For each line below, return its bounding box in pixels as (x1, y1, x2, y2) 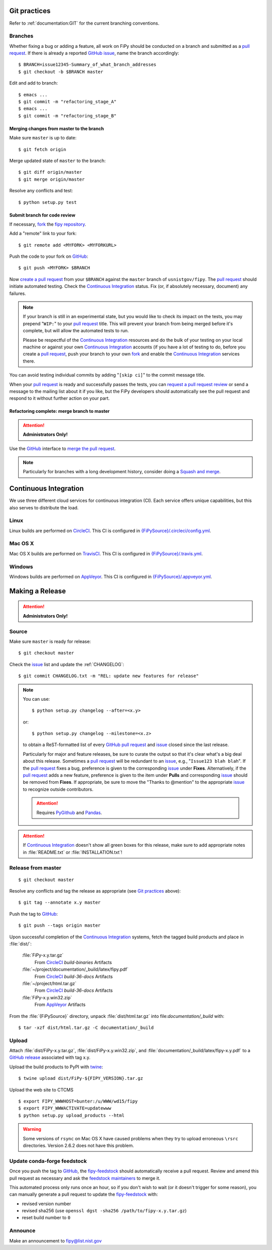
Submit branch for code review (9, 212, 76, 218)
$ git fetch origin (18, 146, 66, 152)
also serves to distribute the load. (9, 504, 79, 510)
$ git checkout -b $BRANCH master (18, 68, 103, 75)
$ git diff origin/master (18, 169, 83, 175)
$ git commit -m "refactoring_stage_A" (18, 99, 117, 104)
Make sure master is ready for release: (9, 638, 91, 644)
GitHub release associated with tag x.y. (9, 1055, 91, 1061)
